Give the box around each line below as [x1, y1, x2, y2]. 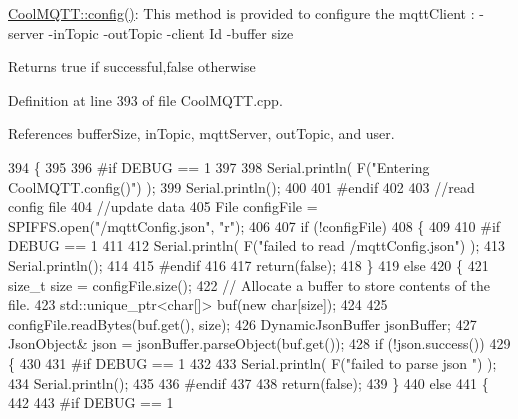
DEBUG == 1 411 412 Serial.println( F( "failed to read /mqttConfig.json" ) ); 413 [8, 235, 505, 256]
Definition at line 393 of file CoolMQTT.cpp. [8, 89, 283, 110]
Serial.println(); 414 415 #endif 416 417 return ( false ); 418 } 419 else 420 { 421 [8, 254, 489, 275]
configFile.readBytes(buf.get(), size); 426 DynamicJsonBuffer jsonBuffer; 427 [8, 313, 477, 334]
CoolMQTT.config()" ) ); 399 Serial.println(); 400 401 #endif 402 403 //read [8, 176, 475, 197]
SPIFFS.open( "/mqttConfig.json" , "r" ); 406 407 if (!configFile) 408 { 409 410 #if [8, 215, 501, 236]
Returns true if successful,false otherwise [8, 56, 256, 77]
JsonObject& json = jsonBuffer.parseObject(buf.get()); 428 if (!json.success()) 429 [8, 333, 511, 354]
